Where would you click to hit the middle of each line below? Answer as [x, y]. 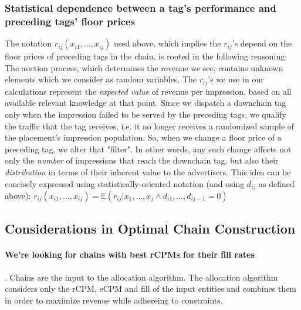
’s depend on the [262, 43]
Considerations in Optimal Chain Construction [150, 229]
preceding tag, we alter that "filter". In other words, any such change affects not [148, 149]
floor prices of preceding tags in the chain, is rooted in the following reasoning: [146, 56]
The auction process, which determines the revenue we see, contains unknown [144, 67]
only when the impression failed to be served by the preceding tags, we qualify [146, 114]
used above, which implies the [167, 43]
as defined [277, 183]
